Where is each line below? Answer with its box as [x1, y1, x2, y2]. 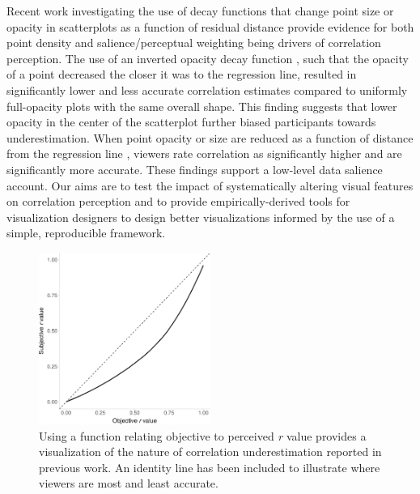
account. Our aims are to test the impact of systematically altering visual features [6, 177, 414, 194]
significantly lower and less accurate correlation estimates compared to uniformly [6, 81, 408, 98]
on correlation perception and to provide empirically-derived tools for [6, 193, 350, 210]
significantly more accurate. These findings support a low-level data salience [6, 160, 383, 177]
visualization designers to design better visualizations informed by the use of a [6, 208, 395, 225]
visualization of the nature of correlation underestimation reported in [39, 443, 382, 460]
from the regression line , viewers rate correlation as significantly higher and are [6, 145, 402, 162]
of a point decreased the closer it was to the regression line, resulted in [6, 66, 357, 83]
